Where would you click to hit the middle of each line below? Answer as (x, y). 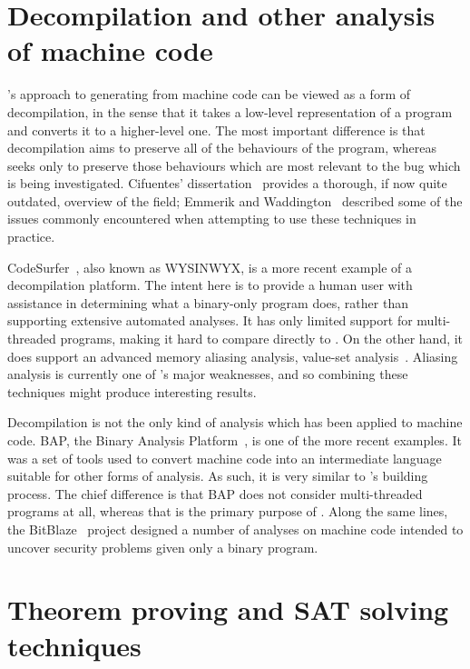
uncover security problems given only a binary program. (163, 547)
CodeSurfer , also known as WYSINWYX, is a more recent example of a (210, 267)
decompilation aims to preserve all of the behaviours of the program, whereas (222, 148)
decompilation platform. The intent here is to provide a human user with (210, 285)
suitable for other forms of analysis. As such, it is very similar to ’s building (218, 476)
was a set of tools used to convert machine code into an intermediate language (225, 458)
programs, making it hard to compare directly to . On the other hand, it (262, 339)
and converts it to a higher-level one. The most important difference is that (216, 130)
